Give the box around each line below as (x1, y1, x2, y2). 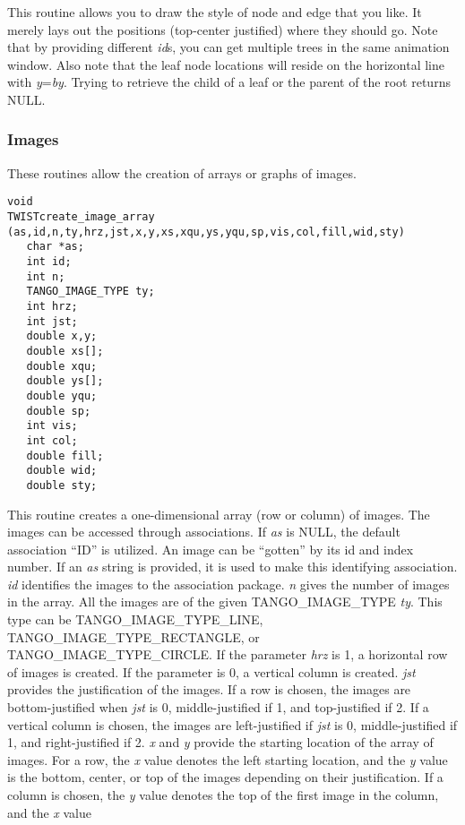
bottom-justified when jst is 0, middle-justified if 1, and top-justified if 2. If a (7, 698, 429, 717)
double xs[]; (26, 344, 104, 357)
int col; (26, 434, 78, 447)
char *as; (26, 240, 84, 254)
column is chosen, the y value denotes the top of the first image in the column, (7, 786, 439, 804)
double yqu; (26, 389, 98, 402)
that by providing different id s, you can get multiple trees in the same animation (7, 38, 450, 56)
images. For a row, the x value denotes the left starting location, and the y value (7, 750, 448, 769)
